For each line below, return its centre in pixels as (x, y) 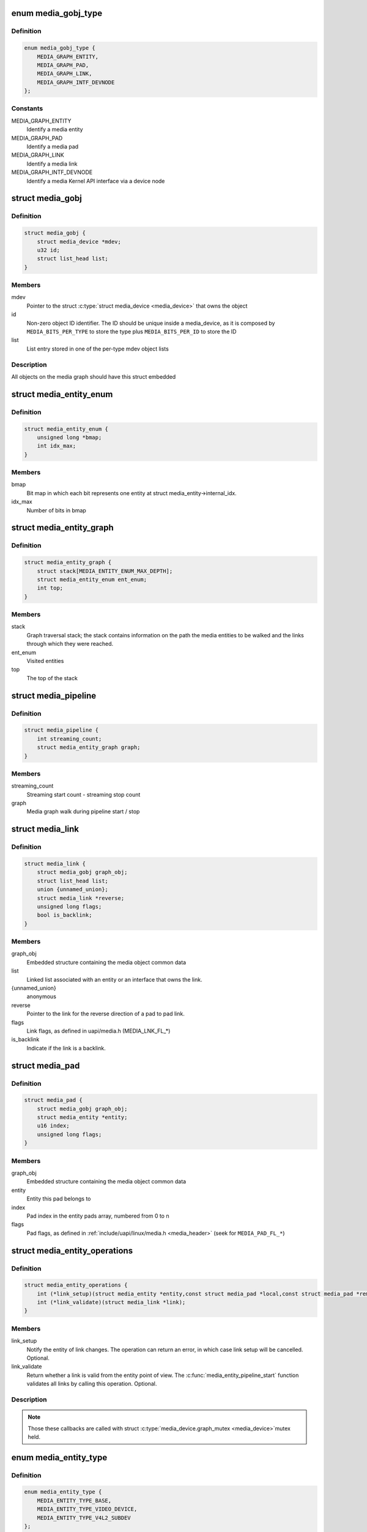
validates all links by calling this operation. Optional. (92, 1384)
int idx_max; (57, 446)
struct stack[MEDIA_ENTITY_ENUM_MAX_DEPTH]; (105, 571)
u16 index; (53, 1126)
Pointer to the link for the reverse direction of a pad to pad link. (106, 1014)
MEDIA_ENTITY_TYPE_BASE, (74, 1500)
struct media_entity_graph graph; (89, 747)
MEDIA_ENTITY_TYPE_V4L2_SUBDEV (84, 1518)
